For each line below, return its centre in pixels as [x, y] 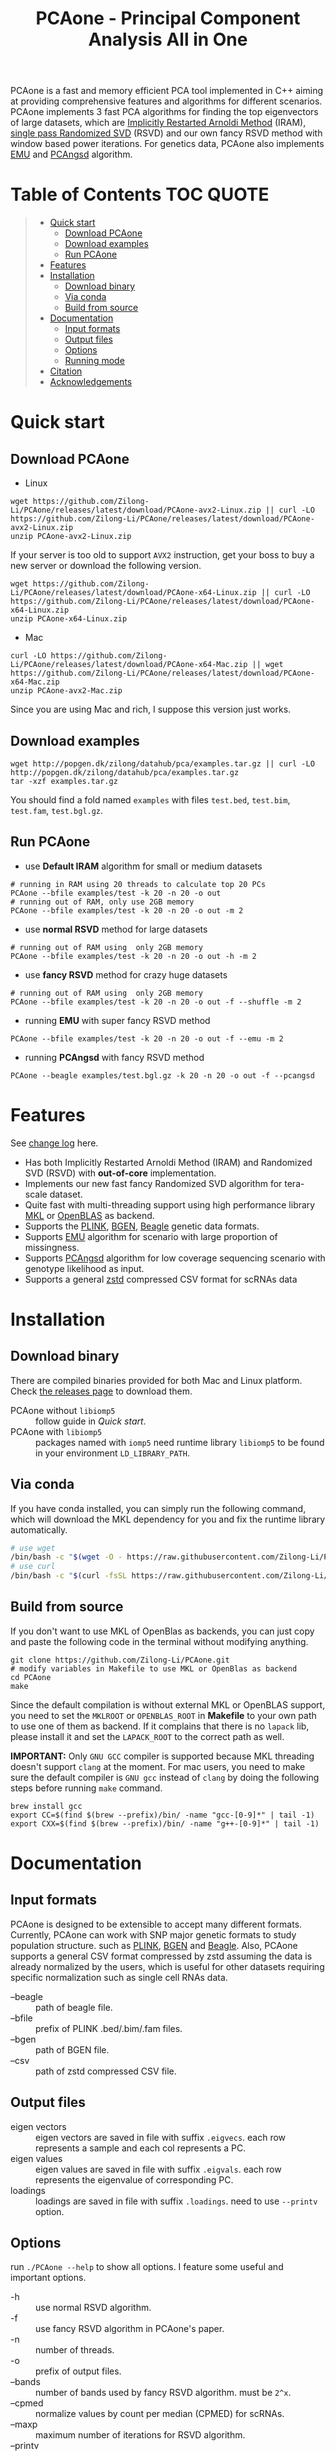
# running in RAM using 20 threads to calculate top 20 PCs [138, 884]
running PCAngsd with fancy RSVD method [114, 1057]
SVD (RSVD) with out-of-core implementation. [120, 1173]
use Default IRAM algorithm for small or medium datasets [143, 866]
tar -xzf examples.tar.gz [64, 781]
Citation [66, 371]
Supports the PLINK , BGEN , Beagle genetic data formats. [142, 1226]
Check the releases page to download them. [101, 1391]
